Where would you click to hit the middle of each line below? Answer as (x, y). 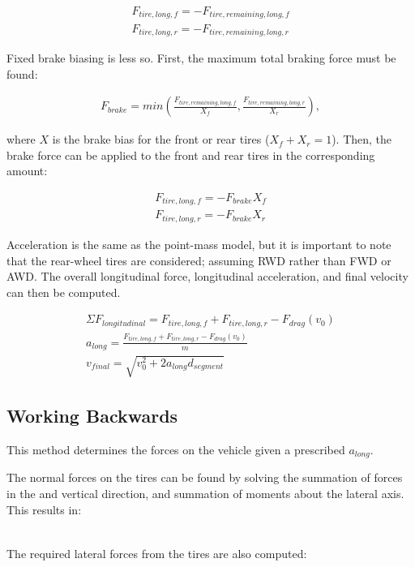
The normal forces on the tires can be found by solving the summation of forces (205, 477)
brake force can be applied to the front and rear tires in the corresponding (191, 155)
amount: (27, 171)
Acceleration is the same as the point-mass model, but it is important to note (199, 244)
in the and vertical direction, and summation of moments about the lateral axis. (205, 493)
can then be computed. (64, 292)
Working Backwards (92, 416)
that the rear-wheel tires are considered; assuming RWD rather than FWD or (199, 260)
